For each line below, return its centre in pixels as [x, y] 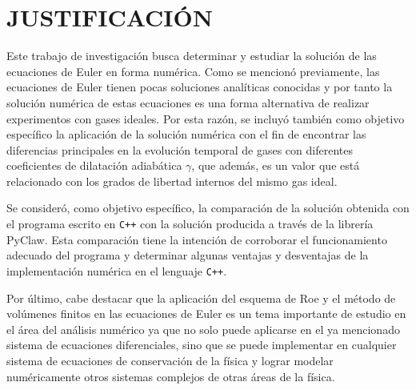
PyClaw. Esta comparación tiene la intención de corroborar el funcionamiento [197, 239]
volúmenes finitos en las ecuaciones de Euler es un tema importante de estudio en [206, 314]
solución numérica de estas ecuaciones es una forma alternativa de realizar [188, 102]
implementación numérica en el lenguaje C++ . [117, 270]
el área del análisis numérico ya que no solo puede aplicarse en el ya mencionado [203, 329]
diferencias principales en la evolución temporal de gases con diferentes [180, 149]
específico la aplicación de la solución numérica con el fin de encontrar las [186, 134]
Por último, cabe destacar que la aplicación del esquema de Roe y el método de [201, 298]
